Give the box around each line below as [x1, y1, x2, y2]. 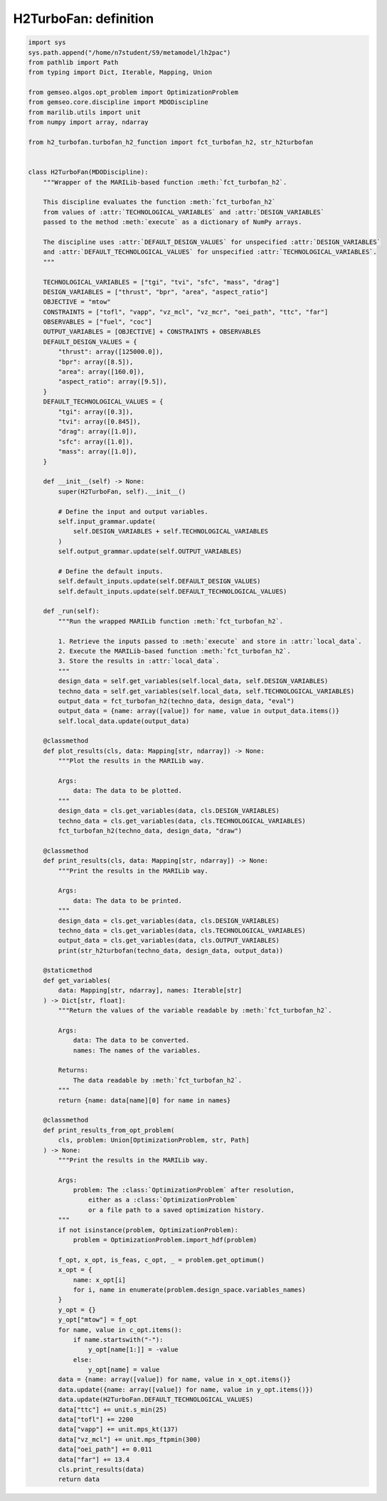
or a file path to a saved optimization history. [88, 1206, 265, 1214]
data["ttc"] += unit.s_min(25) [58, 1405, 167, 1413]
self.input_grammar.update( [58, 517, 157, 526]
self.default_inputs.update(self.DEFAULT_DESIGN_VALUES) [58, 578, 261, 585]
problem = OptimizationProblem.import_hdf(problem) [73, 1236, 258, 1244]
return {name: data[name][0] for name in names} [58, 1096, 231, 1105]
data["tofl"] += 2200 [58, 1415, 134, 1424]
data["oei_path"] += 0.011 [58, 1445, 152, 1454]
